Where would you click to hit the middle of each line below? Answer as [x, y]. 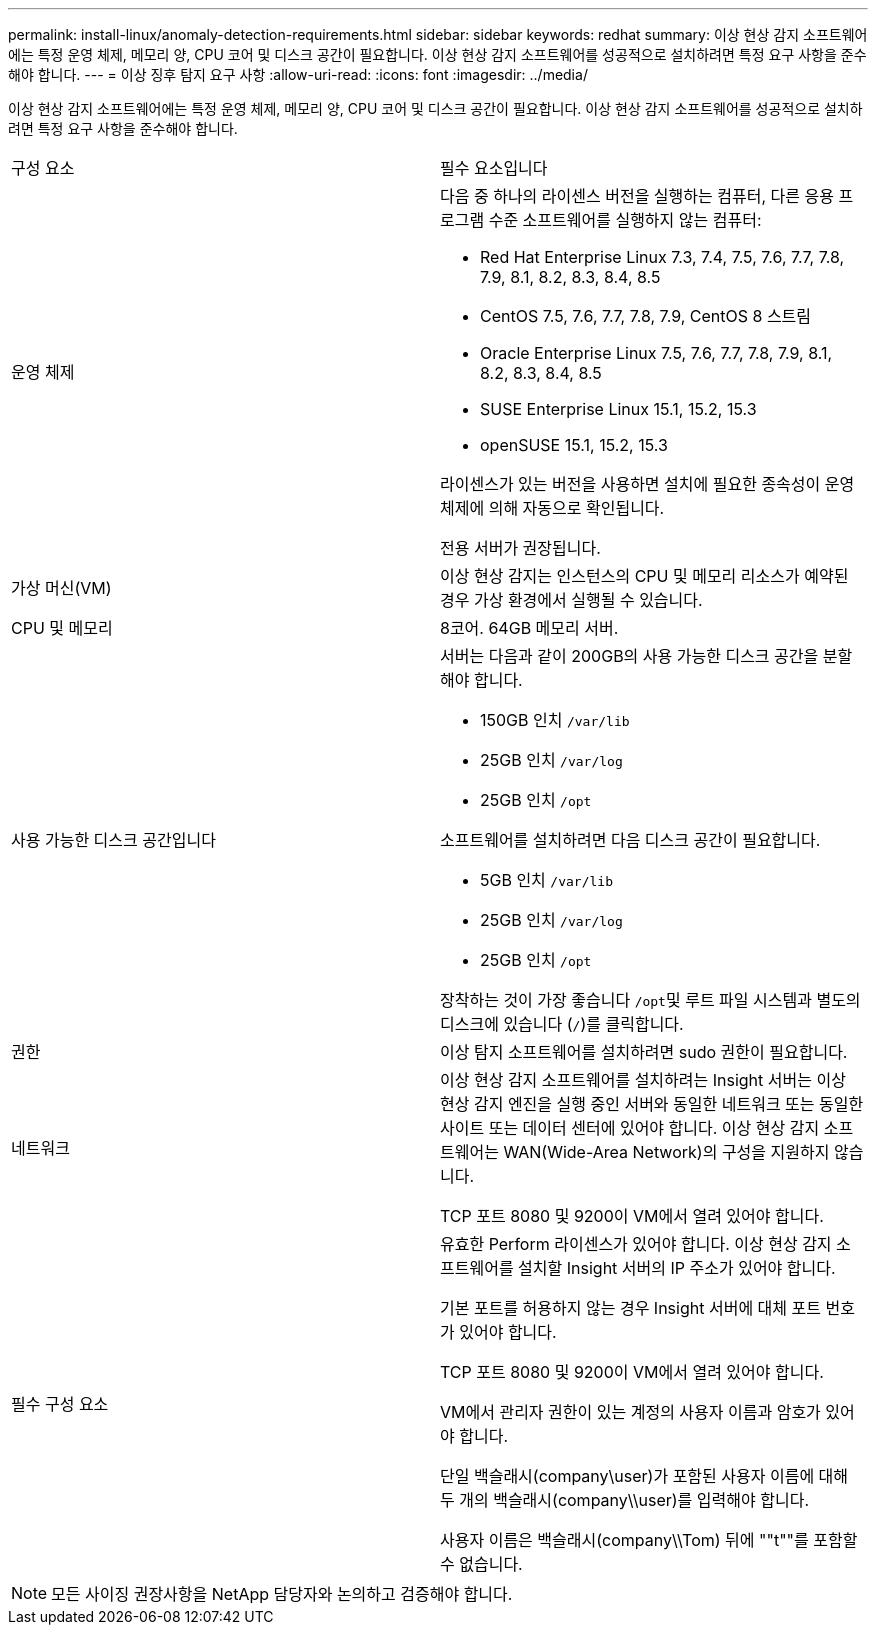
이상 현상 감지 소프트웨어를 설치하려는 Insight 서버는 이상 [643, 1080]
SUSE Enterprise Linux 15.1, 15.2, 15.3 [618, 409]
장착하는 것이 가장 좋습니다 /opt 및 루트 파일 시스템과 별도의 [650, 1000]
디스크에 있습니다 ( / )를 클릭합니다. [562, 1024]
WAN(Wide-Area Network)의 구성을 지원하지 [666, 1152]
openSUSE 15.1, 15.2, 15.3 [574, 445]
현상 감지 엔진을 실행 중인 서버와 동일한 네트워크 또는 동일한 [652, 1104]
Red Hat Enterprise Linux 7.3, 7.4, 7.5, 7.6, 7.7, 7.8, [662, 257]
